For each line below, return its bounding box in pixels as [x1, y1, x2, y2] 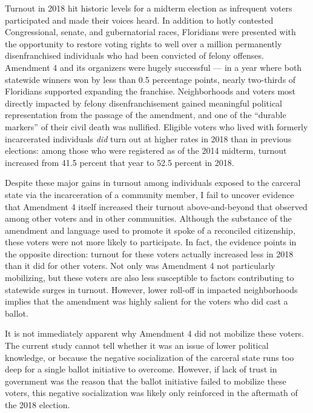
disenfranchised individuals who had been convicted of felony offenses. [5, 49, 264, 62]
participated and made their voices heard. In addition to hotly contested [5, 13, 274, 26]
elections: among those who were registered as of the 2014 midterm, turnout [5, 144, 287, 157]
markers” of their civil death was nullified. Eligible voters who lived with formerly [5, 120, 308, 133]
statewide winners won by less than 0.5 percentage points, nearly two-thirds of [5, 73, 296, 85]
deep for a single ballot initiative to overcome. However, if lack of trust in [5, 363, 277, 375]
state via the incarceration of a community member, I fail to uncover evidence [5, 188, 294, 200]
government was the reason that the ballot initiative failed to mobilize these [5, 374, 286, 387]
